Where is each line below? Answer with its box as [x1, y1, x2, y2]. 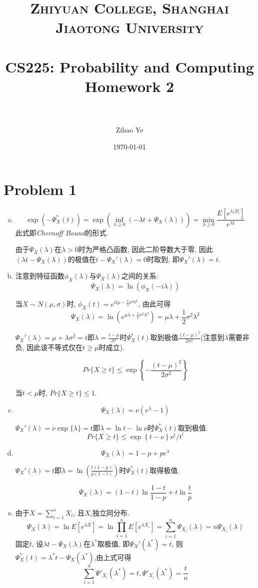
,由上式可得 [94, 551, 131, 562]
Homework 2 [84, 75, 174, 96]
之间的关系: [121, 270, 158, 281]
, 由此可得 [138, 298, 170, 309]
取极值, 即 [97, 538, 130, 548]
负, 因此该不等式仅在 [15, 342, 83, 352]
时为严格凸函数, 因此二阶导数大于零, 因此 [78, 244, 213, 254]
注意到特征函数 [15, 270, 64, 281]
